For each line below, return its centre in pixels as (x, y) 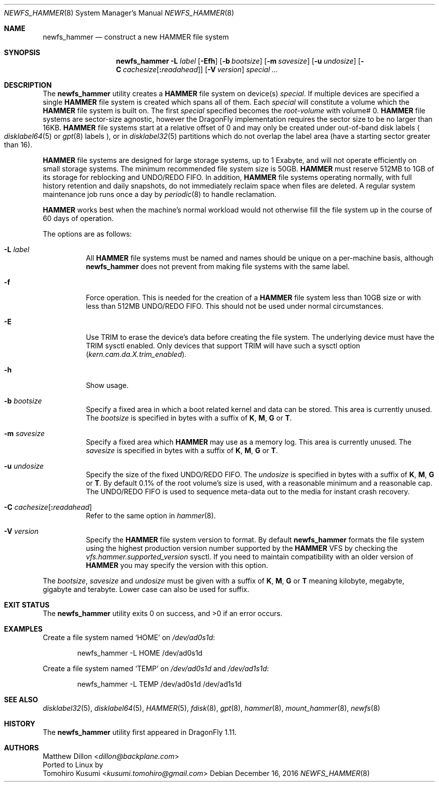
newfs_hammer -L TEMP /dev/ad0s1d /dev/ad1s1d (160, 684)
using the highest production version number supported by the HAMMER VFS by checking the (242, 548)
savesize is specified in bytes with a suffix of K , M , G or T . (182, 450)
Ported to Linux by (73, 765)
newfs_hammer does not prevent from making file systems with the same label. (218, 266)
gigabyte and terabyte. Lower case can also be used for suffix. (146, 589)
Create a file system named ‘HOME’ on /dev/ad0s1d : (129, 637)
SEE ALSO (21, 700)
